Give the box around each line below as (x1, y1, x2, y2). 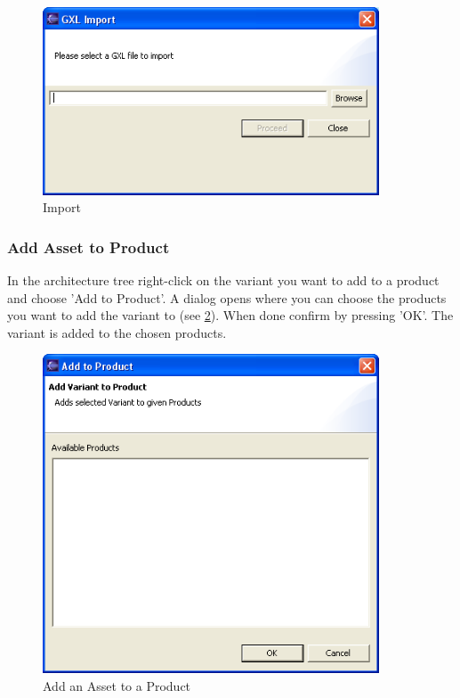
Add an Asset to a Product (43, 676, 191, 694)
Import (43, 198, 81, 217)
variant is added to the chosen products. (7, 323, 227, 341)
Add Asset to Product (7, 235, 170, 258)
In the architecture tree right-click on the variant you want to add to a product (7, 270, 440, 289)
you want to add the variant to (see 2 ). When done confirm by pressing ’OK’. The (7, 306, 454, 324)
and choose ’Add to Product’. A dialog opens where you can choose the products (7, 288, 447, 307)
